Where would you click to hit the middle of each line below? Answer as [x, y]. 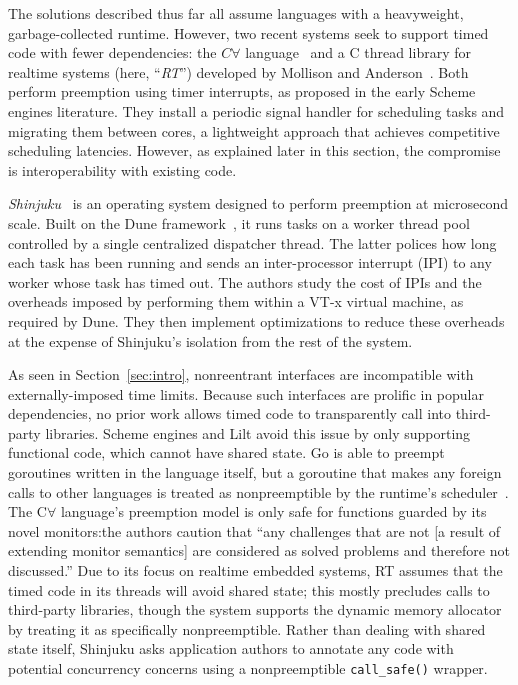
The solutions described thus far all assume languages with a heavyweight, [236, 13]
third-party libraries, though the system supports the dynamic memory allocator [255, 609]
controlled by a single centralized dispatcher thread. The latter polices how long [252, 242]
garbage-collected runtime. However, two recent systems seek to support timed [248, 32]
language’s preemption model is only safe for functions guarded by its [273, 511]
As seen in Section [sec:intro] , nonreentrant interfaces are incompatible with [241, 374]
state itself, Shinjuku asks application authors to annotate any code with [231, 648]
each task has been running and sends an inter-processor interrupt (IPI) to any [250, 262]
